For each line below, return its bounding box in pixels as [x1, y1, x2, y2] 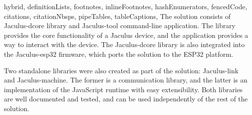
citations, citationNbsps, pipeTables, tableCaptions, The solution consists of [4, 11, 231, 21]
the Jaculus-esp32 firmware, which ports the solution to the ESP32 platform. [4, 49, 233, 59]
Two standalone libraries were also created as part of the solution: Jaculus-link [4, 65, 239, 75]
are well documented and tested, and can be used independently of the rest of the [4, 94, 248, 104]
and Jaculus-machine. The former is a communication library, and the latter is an [4, 75, 248, 85]
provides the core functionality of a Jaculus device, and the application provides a [4, 30, 249, 40]
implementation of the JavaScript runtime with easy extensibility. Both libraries [4, 84, 243, 94]
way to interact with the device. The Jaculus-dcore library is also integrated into [4, 39, 245, 49]
